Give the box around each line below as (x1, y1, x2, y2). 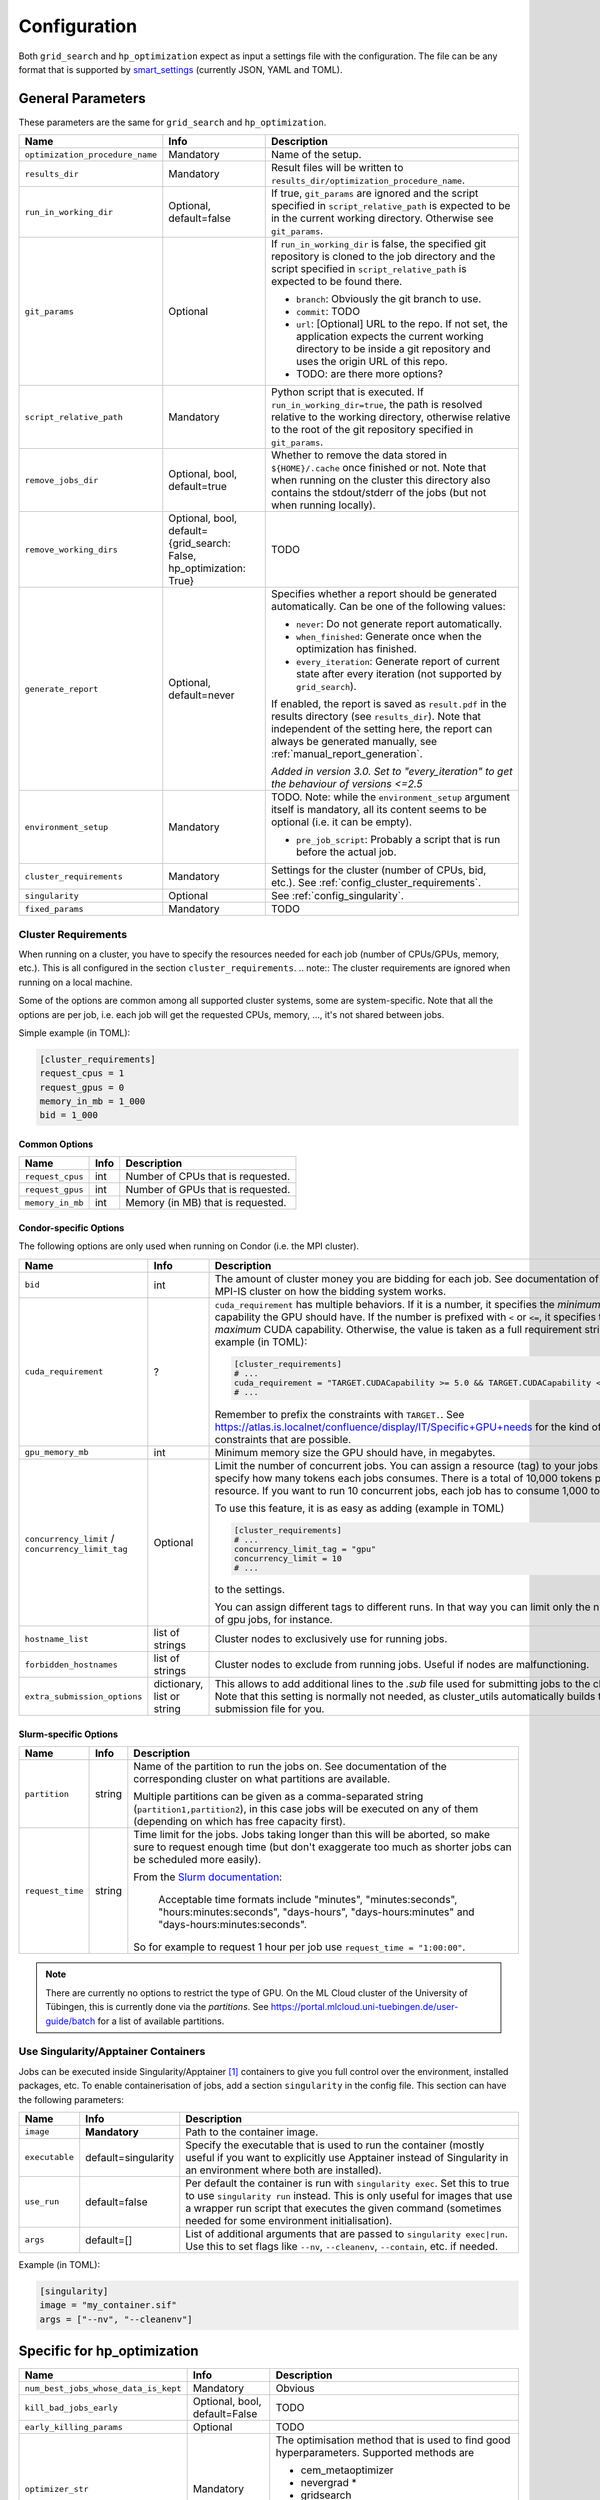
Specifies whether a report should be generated (270, 587, 497, 601)
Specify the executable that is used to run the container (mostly (185, 2138, 485, 2152)
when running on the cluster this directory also (270, 473, 491, 487)
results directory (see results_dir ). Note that (270, 710, 482, 724)
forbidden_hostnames (24, 1659, 119, 1670)
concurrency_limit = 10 (233, 1553, 342, 1564)
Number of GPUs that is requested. (125, 1183, 291, 1197)
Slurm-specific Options (18, 1728, 119, 1740)
